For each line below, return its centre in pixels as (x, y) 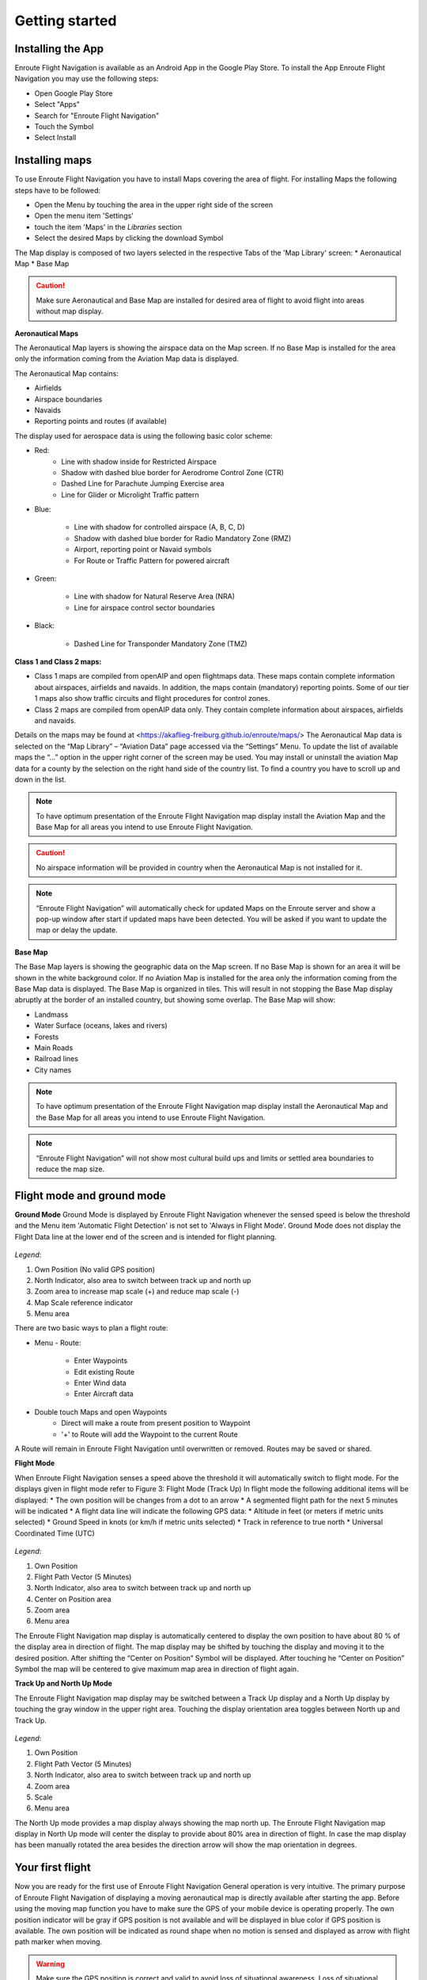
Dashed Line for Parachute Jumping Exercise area (143, 484)
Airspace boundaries (68, 399)
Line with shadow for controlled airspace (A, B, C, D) (159, 527)
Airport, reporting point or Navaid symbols (143, 550)
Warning (50, 1963)
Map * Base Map (42, 264)
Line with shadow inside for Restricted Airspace (139, 461)
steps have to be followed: (58, 190)
